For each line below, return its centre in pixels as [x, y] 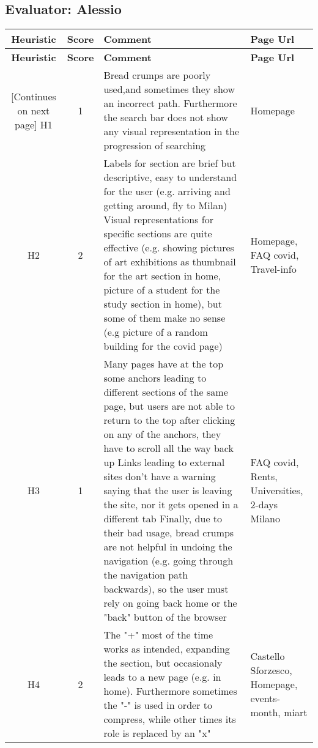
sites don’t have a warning [160, 476]
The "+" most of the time [158, 635]
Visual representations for [158, 220]
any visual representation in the [172, 131]
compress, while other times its [170, 719]
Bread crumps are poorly [157, 75]
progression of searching [155, 146]
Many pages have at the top [164, 364]
